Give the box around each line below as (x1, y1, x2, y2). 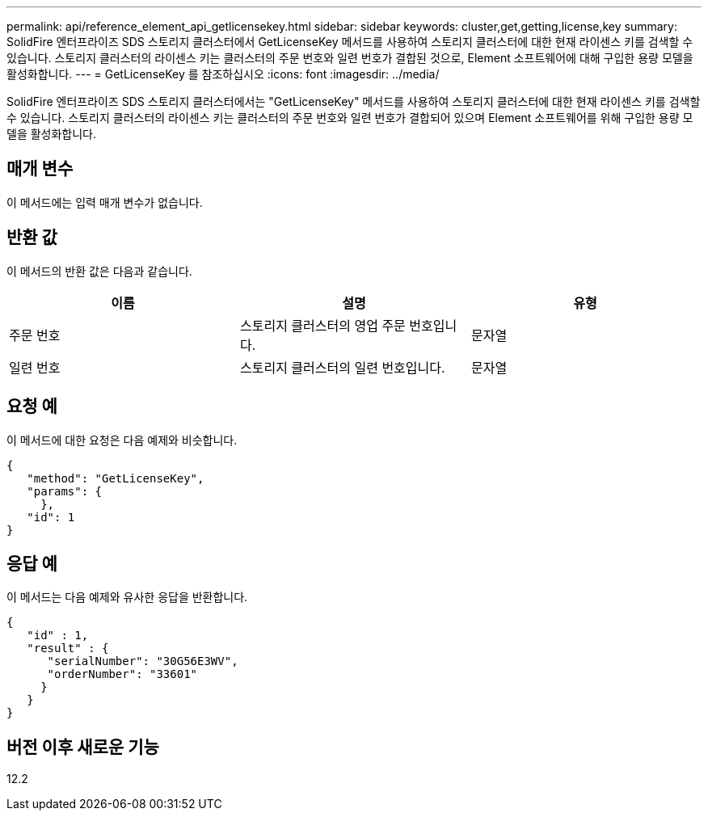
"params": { (27, 484, 103, 498)
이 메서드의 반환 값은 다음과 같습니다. (6, 263, 192, 278)
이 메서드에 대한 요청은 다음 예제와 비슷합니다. (6, 432, 238, 447)
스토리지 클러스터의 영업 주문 (239, 317, 406, 334)
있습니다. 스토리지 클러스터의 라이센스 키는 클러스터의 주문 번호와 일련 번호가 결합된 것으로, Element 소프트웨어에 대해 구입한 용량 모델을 (6, 51, 693, 65)
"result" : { (27, 642, 109, 655)
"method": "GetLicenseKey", (27, 471, 204, 485)
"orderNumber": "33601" (47, 667, 198, 681)
